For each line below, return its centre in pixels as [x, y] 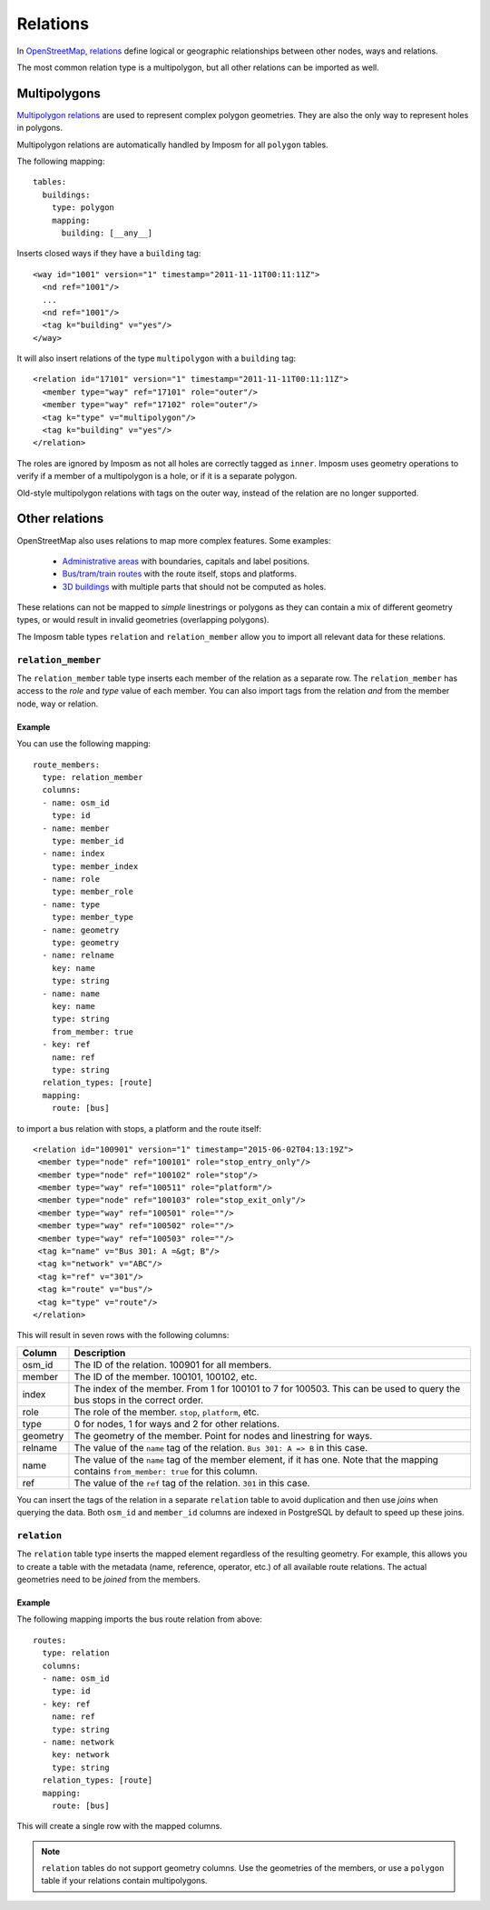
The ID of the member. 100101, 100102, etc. [166, 1376]
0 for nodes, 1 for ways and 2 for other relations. [177, 1424]
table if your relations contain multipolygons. [124, 1881]
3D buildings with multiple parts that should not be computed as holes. [194, 586]
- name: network [78, 1742]
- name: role [71, 879]
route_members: [67, 765]
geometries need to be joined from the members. [108, 1580]
